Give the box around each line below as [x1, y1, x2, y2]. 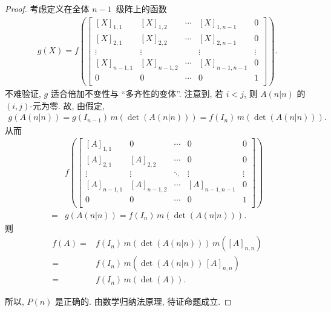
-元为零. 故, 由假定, [30, 99, 105, 111]
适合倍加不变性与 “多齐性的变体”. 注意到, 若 [50, 87, 223, 100]
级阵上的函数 [116, 2, 167, 15]
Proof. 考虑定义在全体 [5, 2, 90, 15]
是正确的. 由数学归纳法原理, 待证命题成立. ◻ [55, 294, 232, 307]
